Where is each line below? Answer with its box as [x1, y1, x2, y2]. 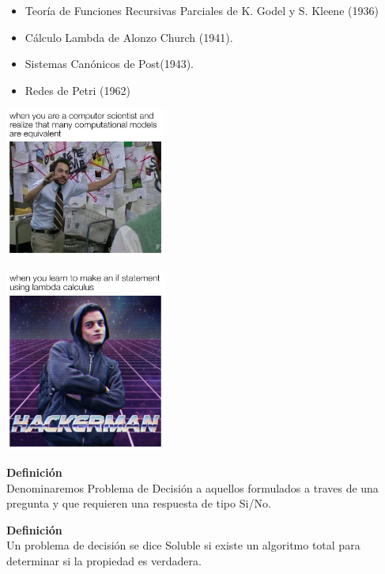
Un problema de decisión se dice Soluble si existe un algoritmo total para [6, 537, 360, 553]
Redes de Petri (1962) [25, 81, 130, 98]
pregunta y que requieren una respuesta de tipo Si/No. [6, 495, 271, 512]
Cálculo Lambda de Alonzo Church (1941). [25, 28, 233, 45]
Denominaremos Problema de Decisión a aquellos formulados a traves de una [6, 479, 379, 496]
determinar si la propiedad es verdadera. [6, 553, 202, 569]
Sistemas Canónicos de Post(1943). [25, 55, 194, 72]
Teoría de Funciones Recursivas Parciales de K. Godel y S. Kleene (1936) [25, 2, 379, 18]
